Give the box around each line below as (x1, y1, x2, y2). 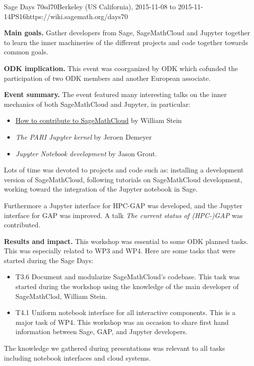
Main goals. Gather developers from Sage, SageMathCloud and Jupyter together (4, 27, 250, 38)
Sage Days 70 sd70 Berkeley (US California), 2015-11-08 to (4, 1, 176, 11)
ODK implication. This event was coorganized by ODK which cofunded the (4, 63, 238, 73)
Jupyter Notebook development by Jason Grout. (15, 148, 157, 158)
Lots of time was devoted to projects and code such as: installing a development (4, 165, 244, 175)
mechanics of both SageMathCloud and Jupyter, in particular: (4, 98, 190, 109)
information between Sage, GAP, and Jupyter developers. (15, 326, 187, 337)
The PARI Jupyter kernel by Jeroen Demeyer (15, 131, 152, 142)
